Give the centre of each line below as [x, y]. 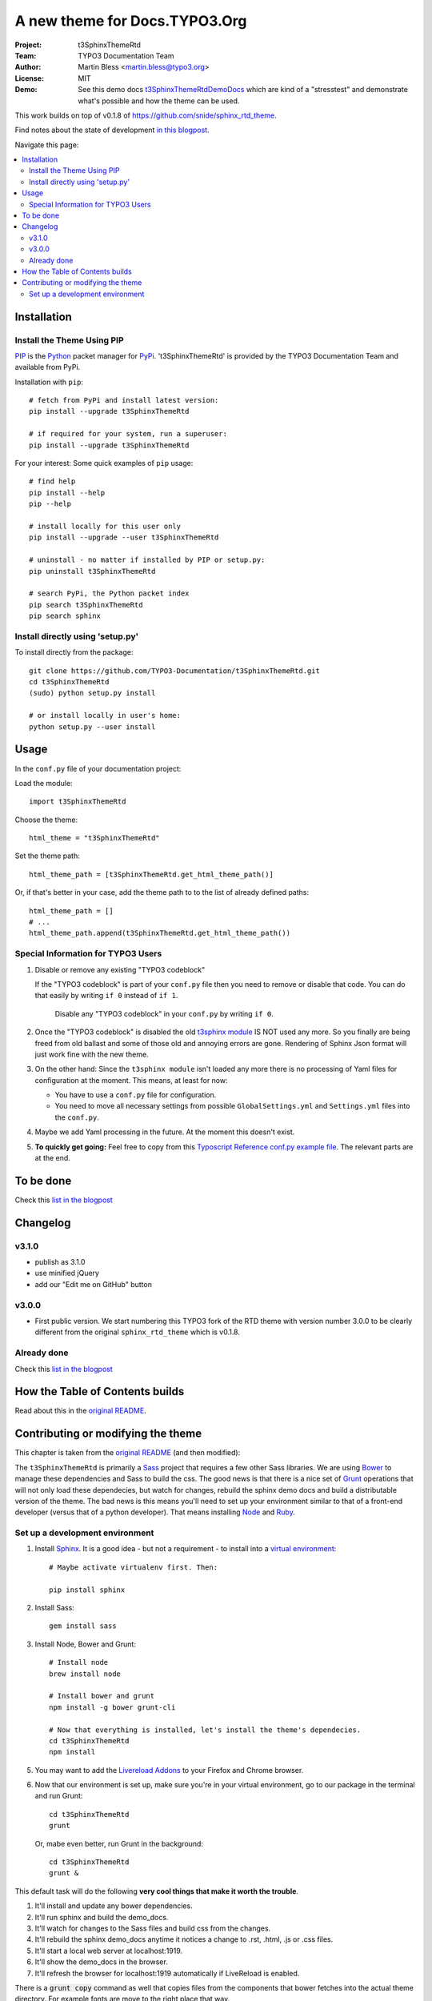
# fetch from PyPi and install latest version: [124, 401]
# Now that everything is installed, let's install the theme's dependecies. [205, 1730]
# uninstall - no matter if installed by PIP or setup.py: [147, 560]
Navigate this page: [47, 145]
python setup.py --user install [92, 727]
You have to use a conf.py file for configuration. [136, 1095]
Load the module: [44, 783]
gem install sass [83, 1626]
